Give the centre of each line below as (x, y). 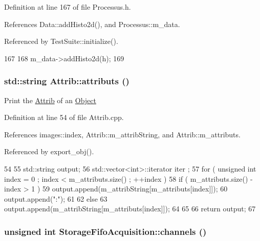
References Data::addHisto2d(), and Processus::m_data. (92, 24)
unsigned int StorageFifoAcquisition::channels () (105, 231)
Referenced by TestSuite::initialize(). (61, 41)
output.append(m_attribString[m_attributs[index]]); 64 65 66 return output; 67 (130, 209)
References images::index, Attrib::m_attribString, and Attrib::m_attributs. (122, 134)
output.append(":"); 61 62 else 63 (56, 198)
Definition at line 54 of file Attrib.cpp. (64, 117)
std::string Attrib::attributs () (67, 81)
